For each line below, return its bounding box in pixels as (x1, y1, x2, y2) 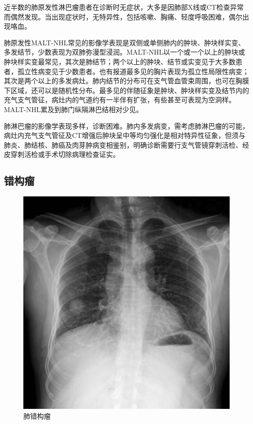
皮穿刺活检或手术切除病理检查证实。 (4, 149, 120, 159)
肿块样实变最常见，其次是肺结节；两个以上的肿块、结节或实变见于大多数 (4, 56, 235, 66)
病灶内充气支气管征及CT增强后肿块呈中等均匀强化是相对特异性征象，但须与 (4, 130, 246, 140)
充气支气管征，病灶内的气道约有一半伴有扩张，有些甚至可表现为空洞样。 (4, 95, 235, 105)
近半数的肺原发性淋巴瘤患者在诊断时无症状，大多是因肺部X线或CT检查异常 (4, 2, 244, 12)
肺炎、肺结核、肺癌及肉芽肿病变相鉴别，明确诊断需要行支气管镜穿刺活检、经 (4, 139, 249, 150)
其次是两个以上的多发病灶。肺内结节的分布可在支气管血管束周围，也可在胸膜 (4, 76, 249, 86)
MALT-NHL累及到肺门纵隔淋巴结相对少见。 (4, 104, 143, 114)
